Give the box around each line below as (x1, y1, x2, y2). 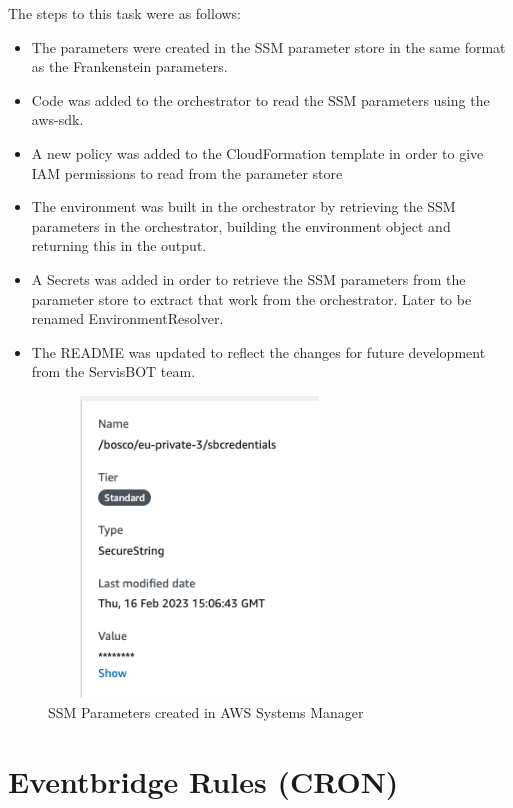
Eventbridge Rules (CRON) (8, 760, 399, 801)
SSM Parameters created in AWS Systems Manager (48, 701, 364, 722)
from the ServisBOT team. (31, 361, 196, 382)
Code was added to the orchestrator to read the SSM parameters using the (31, 89, 490, 110)
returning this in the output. (31, 235, 207, 256)
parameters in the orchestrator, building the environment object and (31, 215, 451, 236)
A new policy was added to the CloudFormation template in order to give (31, 142, 484, 163)
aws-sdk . (31, 109, 84, 130)
